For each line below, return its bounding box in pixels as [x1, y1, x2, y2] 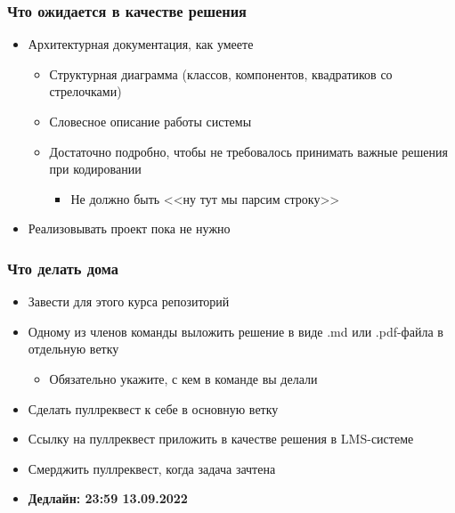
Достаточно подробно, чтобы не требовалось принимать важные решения [49, 142, 448, 160]
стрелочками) [49, 82, 122, 101]
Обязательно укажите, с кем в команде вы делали [49, 369, 318, 387]
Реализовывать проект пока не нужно [28, 219, 231, 238]
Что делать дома [7, 256, 119, 279]
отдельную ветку [28, 339, 119, 358]
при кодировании [49, 159, 142, 178]
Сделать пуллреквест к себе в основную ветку [28, 399, 279, 418]
